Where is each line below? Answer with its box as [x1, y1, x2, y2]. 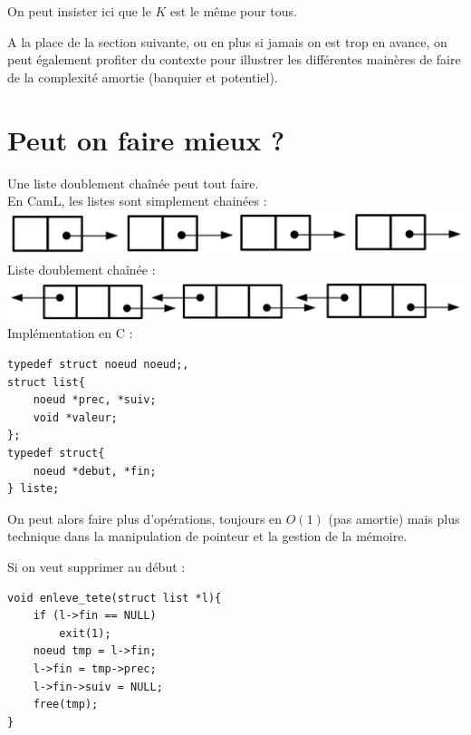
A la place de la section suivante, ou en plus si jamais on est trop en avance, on [7, 32, 447, 51]
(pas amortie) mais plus [328, 508, 460, 527]
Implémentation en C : [7, 324, 133, 343]
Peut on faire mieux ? [7, 121, 285, 158]
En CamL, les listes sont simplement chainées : [7, 191, 267, 210]
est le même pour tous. [170, 2, 297, 20]
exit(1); [59, 626, 111, 640]
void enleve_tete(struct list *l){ [7, 591, 222, 604]
